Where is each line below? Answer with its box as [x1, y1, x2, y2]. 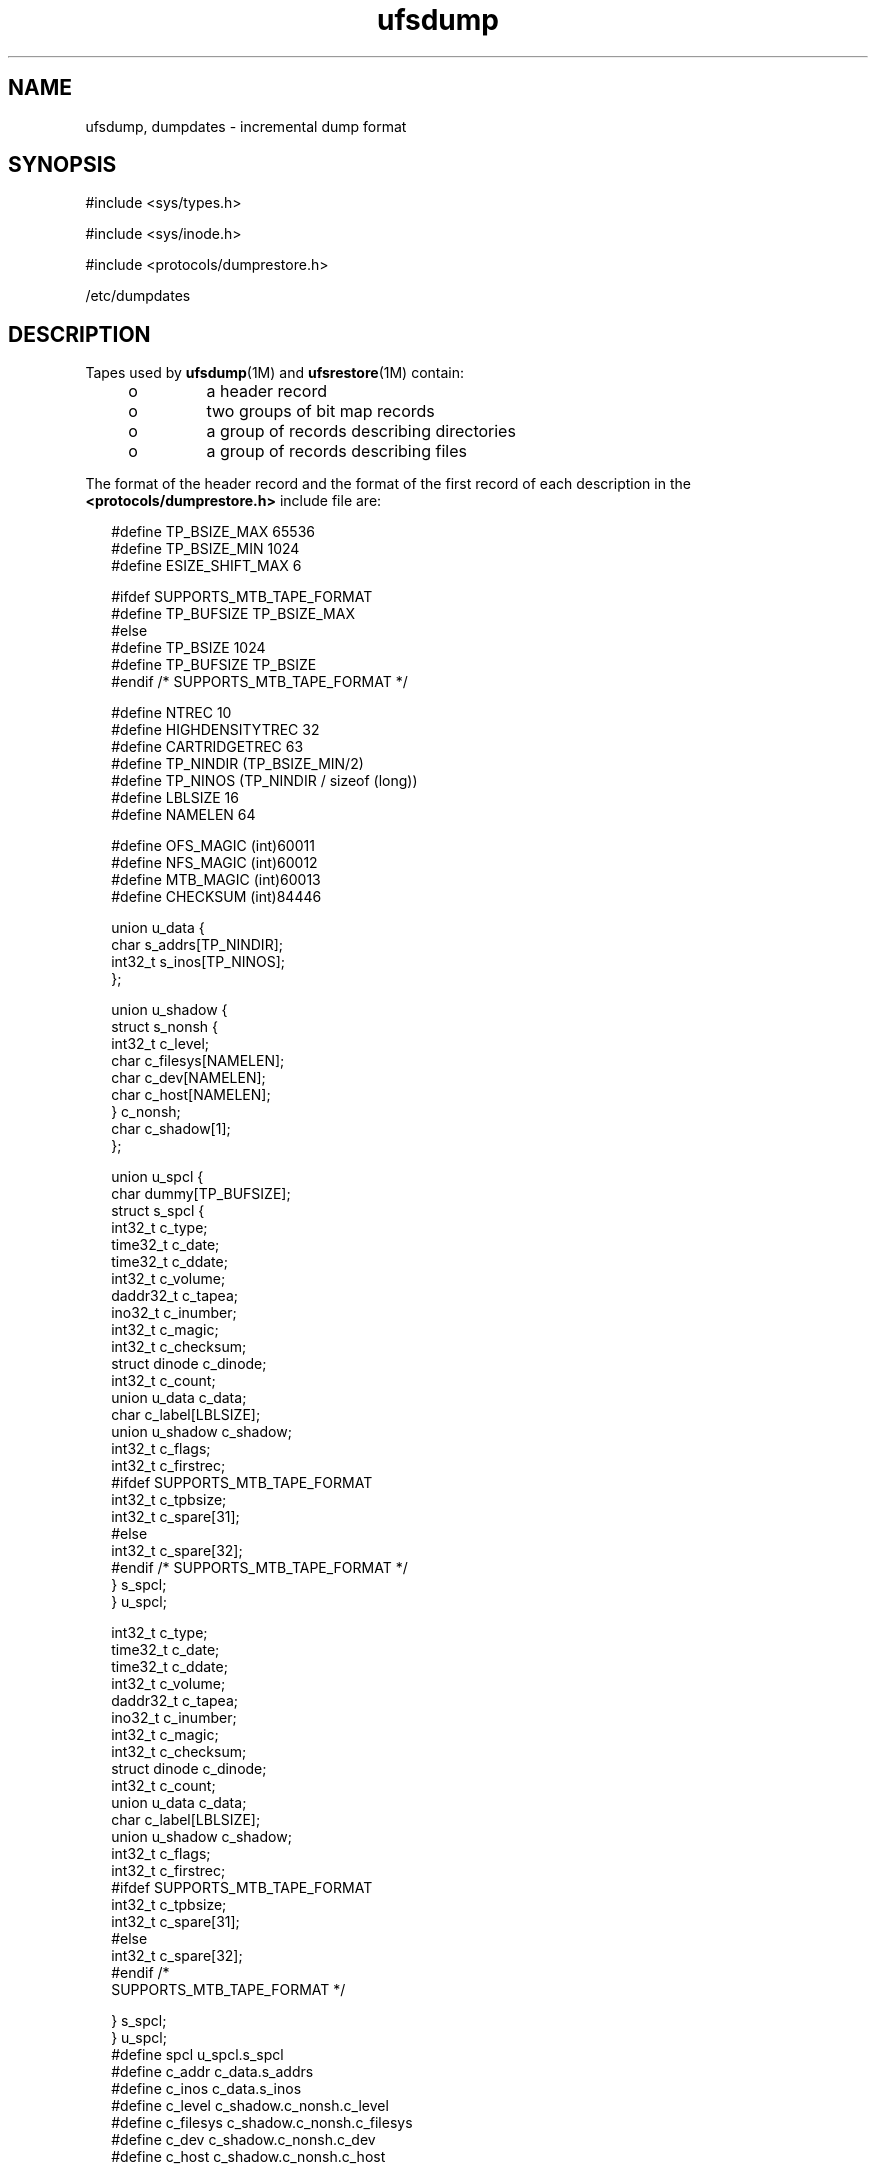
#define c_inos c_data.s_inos [111, 2080, 302, 2098]
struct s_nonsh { [111, 1018, 218, 1036]
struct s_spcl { [111, 1202, 205, 1220]
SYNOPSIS [8, 152, 117, 178]
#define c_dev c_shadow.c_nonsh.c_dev [111, 2131, 376, 2149]
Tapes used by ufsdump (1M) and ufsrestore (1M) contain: [85, 364, 465, 382]
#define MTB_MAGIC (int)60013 [111, 871, 321, 889]
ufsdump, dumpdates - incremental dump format [85, 117, 407, 135]
